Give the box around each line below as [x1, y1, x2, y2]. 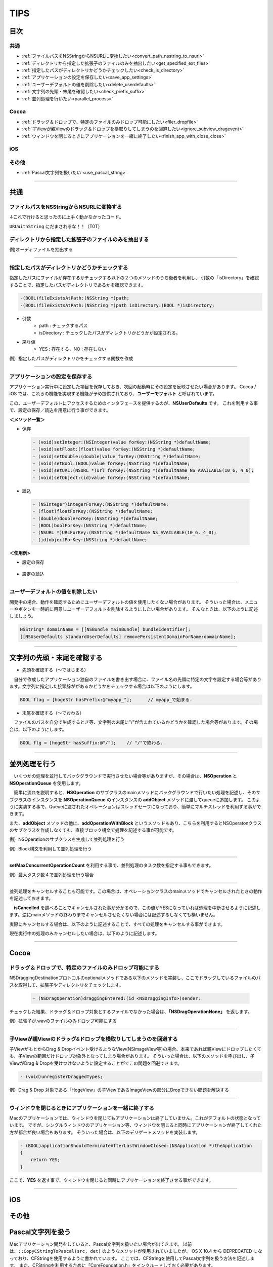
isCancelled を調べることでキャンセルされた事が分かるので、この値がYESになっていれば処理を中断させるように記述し [14, 905, 261, 911]
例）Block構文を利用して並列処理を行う [9, 845, 92, 851]
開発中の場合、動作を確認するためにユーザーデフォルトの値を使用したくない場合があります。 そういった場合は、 [9, 599, 245, 605]
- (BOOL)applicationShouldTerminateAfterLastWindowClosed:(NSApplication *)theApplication [20, 1143, 252, 1148]
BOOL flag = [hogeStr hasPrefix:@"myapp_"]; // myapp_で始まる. [20, 697, 193, 703]
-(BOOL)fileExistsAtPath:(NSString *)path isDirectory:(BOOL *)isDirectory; [20, 302, 215, 308]
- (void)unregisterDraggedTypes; [20, 1073, 103, 1079]
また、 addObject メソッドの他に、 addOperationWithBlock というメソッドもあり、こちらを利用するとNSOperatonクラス [9, 820, 262, 826]
